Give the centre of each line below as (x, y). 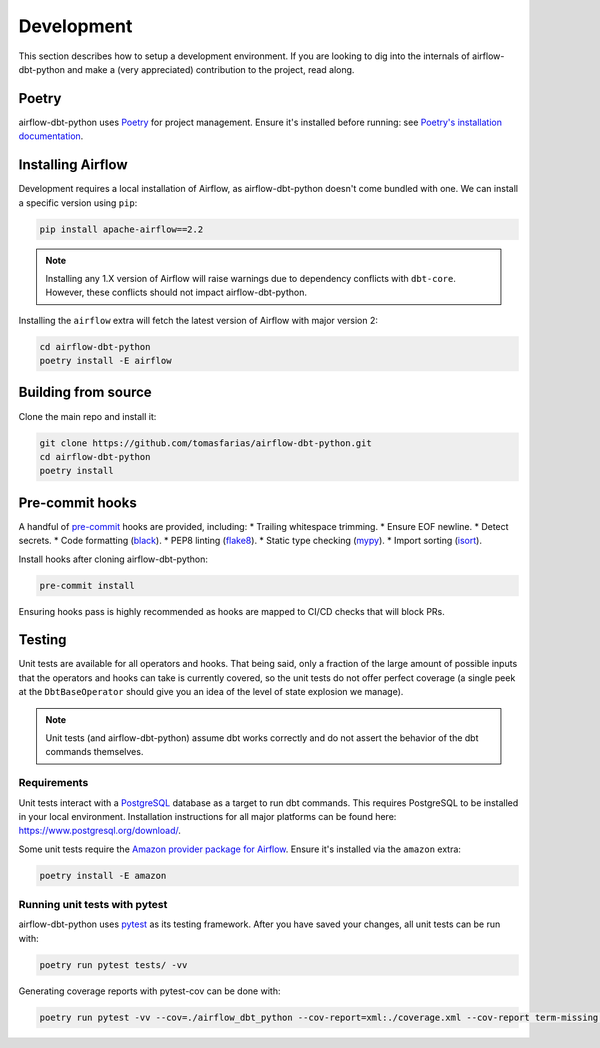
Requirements (53, 783)
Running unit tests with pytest (93, 905)
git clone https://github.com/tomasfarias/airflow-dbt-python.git (205, 443)
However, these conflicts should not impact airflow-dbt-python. (176, 292)
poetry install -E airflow (105, 361)
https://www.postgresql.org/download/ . (100, 831)
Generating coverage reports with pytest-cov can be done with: (149, 991)
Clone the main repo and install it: (87, 416)
